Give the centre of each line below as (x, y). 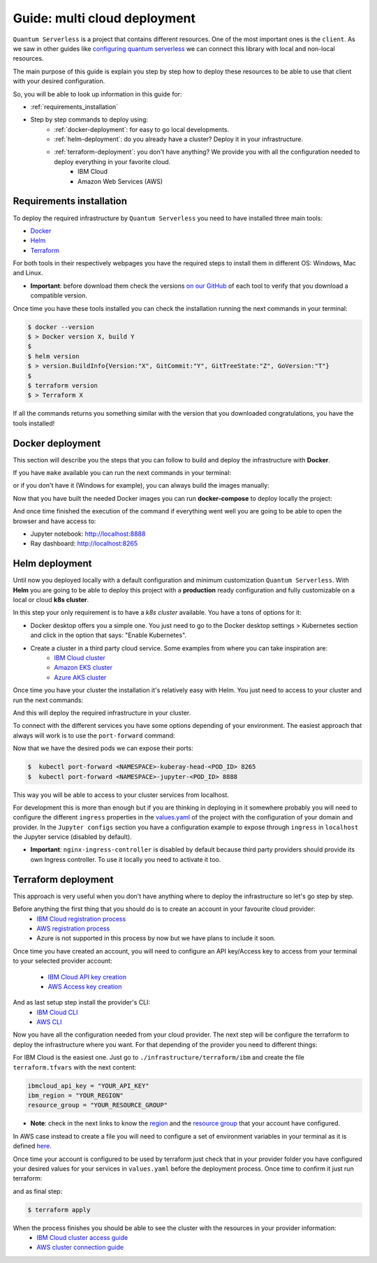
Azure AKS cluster (80, 677)
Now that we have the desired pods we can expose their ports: (103, 748)
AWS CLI (49, 1022)
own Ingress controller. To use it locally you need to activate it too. (126, 859)
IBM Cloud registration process (81, 919)
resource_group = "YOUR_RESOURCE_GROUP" (97, 1105)
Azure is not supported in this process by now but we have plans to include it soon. (156, 938)
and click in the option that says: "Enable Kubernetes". (109, 635)
